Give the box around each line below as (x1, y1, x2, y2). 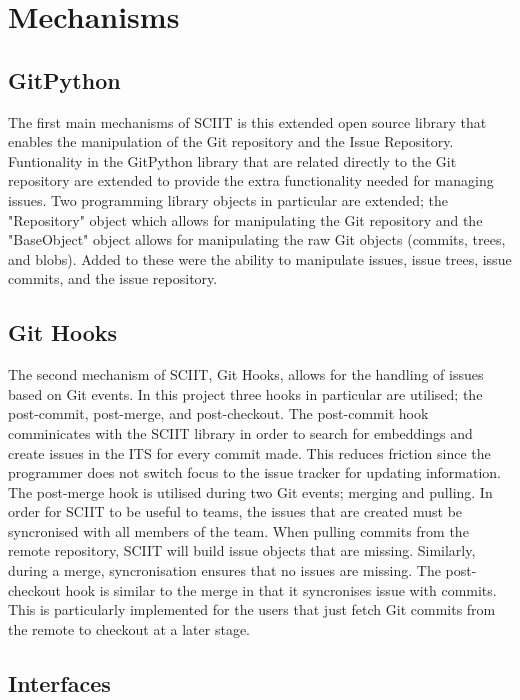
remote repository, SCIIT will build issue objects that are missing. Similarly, (8, 540, 476, 561)
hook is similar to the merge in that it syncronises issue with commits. (65, 579, 497, 600)
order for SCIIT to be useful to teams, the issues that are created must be (8, 501, 463, 522)
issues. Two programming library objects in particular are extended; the (8, 189, 449, 210)
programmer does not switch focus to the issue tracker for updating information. (8, 462, 502, 483)
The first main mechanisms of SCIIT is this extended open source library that (8, 111, 487, 132)
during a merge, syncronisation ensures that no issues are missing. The (8, 560, 441, 581)
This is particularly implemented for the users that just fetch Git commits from (8, 599, 496, 620)
